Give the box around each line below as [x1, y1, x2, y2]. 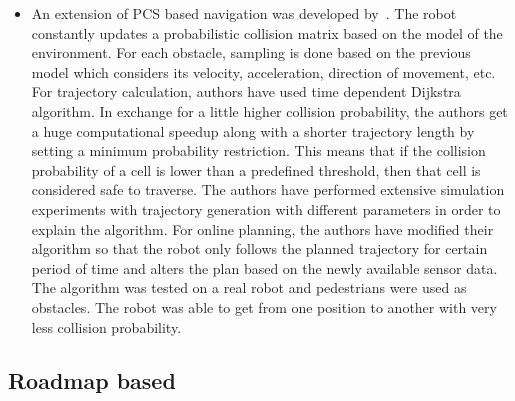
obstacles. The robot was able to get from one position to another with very [31, 296, 497, 317]
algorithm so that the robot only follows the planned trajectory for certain [31, 238, 488, 259]
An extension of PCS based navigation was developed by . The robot [31, 3, 457, 23]
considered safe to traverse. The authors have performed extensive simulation [31, 179, 505, 200]
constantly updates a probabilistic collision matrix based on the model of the [31, 22, 503, 43]
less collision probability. [31, 316, 182, 337]
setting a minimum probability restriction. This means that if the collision [31, 140, 486, 161]
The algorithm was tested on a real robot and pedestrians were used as [31, 277, 467, 298]
